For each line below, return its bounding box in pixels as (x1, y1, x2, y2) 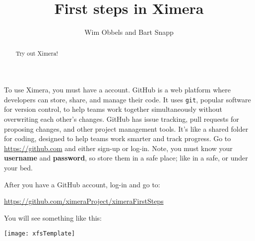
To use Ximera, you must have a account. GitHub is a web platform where (4, 84, 231, 95)
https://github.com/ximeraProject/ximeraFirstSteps (4, 196, 164, 206)
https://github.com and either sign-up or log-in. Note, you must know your (4, 143, 233, 153)
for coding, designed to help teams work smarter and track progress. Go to (4, 133, 231, 144)
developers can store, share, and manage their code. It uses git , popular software (4, 94, 251, 104)
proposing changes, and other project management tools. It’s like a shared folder (4, 123, 249, 134)
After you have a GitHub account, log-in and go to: (4, 179, 160, 189)
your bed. (4, 162, 33, 172)
